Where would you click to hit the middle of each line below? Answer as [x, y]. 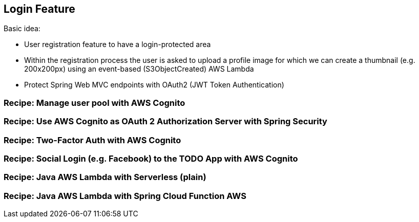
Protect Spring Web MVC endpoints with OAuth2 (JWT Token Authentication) [154, 85]
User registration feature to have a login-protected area [118, 45]
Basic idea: [22, 29]
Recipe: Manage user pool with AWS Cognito [95, 103]
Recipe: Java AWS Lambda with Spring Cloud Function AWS [125, 196]
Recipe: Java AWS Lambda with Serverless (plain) [105, 177]
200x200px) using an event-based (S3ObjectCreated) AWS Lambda [139, 69]
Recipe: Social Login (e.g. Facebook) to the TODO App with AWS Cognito [151, 158]
